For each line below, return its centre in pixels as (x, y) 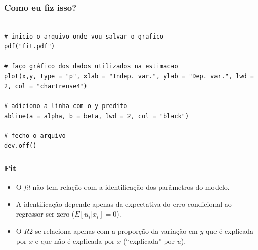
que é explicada (230, 230)
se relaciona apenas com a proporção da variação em (116, 230)
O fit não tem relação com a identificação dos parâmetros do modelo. (123, 187)
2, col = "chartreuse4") (46, 86)
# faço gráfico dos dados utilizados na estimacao (91, 66)
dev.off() (20, 146)
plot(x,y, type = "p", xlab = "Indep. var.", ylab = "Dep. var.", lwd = (129, 76)
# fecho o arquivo (35, 136)
